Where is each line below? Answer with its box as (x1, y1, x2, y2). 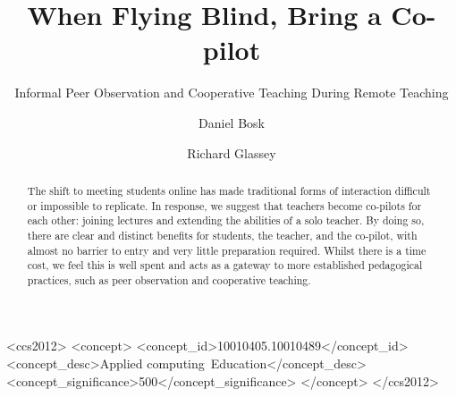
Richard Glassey (187, 143, 276, 162)
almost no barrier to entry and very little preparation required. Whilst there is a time (27, 242, 426, 258)
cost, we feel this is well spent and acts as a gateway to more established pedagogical (27, 258, 423, 273)
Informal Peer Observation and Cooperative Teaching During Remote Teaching (14, 83, 449, 102)
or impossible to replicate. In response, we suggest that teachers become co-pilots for (27, 198, 422, 213)
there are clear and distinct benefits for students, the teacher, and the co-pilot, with (27, 227, 418, 242)
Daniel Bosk (198, 113, 265, 131)
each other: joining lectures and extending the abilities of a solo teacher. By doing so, (27, 213, 425, 228)
